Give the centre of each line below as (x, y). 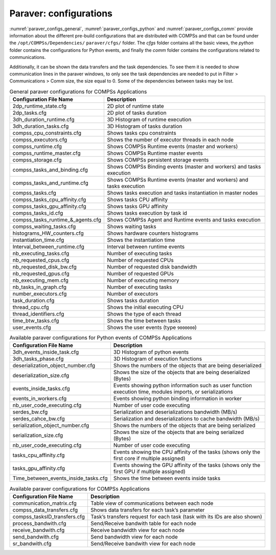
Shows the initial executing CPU (145, 307)
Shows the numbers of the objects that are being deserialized (187, 365)
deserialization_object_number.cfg (54, 365)
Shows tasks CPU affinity (137, 200)
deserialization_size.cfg (41, 376)
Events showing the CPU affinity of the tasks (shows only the (187, 452)
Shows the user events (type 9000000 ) (152, 327)
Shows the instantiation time (141, 240)
